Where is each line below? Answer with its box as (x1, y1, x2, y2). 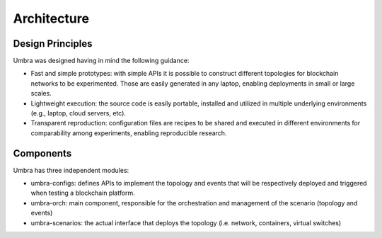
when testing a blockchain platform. (30, 188, 136, 198)
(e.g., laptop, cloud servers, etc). (30, 109, 127, 118)
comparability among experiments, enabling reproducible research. (30, 128, 227, 137)
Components (13, 147, 72, 159)
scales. (30, 89, 52, 98)
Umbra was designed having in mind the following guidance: (13, 57, 190, 65)
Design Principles (13, 38, 93, 50)
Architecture (13, 11, 90, 26)
